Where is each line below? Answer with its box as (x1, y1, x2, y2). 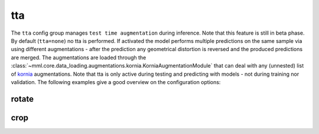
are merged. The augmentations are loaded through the (11, 53, 147, 61)
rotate (11, 94, 34, 104)
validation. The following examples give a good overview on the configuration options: (11, 78, 221, 85)
